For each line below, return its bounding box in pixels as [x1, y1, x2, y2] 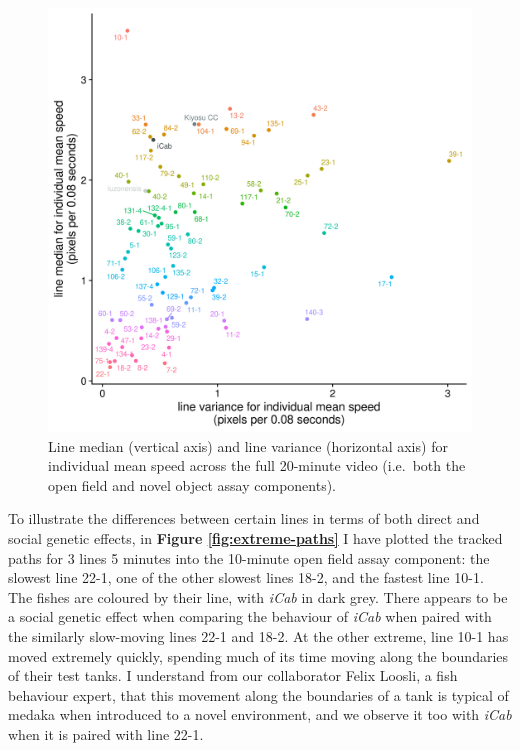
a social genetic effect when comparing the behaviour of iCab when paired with [8, 606, 492, 627]
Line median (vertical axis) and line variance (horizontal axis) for [48, 435, 448, 456]
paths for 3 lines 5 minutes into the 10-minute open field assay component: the [8, 547, 490, 568]
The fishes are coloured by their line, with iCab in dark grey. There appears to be [8, 586, 508, 607]
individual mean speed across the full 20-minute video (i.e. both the [48, 455, 466, 476]
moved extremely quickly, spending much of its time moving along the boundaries [8, 645, 509, 666]
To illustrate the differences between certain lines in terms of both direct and [8, 508, 480, 529]
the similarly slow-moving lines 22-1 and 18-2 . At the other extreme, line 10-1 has [8, 625, 509, 646]
